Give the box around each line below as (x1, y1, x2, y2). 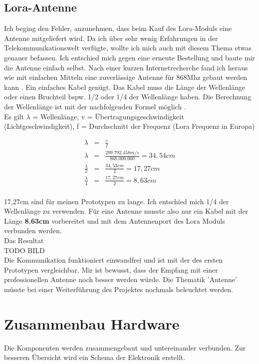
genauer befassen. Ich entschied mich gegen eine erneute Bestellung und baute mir (4, 52, 256, 62)
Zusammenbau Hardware (4, 313, 180, 334)
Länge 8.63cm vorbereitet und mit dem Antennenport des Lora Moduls (4, 215, 225, 226)
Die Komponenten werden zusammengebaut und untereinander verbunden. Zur (4, 342, 246, 353)
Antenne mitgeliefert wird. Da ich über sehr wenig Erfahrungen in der (4, 32, 218, 43)
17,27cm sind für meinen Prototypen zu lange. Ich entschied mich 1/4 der (4, 196, 229, 206)
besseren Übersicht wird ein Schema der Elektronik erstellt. (4, 352, 186, 363)
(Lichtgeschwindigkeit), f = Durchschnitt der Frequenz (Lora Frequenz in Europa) (4, 121, 255, 131)
